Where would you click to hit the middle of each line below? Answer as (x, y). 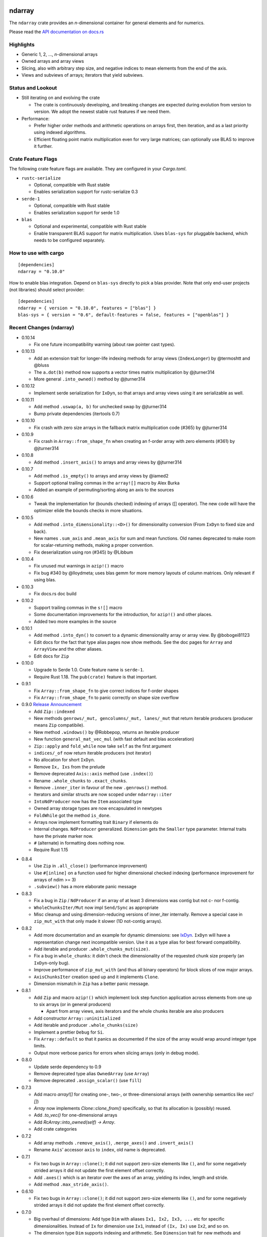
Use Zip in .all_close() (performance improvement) (90, 866)
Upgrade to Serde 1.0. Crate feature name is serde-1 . (89, 670)
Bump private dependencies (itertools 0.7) (77, 414)
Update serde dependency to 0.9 (67, 1067)
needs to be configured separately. (70, 240)
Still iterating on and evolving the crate (61, 98)
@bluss (42, 365)
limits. (40, 1046)
